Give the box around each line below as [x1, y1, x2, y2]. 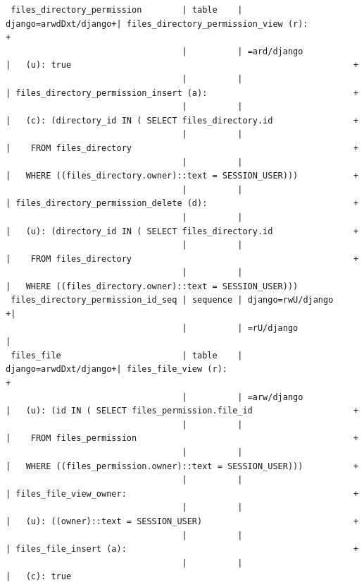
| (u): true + [6, 60, 359, 71]
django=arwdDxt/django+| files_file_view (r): [6, 364, 227, 375]
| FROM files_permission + [6, 433, 359, 444]
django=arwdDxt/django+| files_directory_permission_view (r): [6, 18, 308, 29]
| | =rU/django [182, 322, 299, 333]
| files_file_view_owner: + [6, 488, 359, 499]
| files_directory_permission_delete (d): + [6, 198, 359, 209]
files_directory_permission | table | [11, 5, 243, 15]
